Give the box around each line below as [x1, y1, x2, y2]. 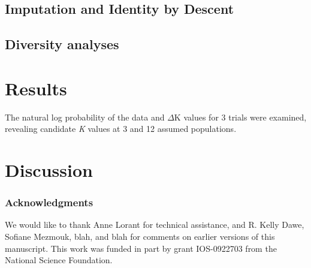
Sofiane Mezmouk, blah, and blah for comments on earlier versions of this [5, 230, 275, 243]
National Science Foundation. [5, 254, 113, 266]
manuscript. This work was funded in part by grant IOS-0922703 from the [5, 242, 277, 254]
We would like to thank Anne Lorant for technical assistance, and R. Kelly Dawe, [5, 218, 304, 231]
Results [5, 76, 67, 100]
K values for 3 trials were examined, [174, 110, 307, 123]
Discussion [5, 158, 93, 182]
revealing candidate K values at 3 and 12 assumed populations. [5, 122, 237, 135]
